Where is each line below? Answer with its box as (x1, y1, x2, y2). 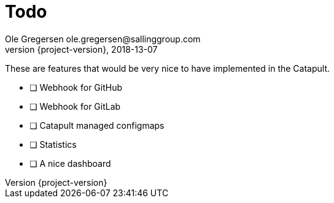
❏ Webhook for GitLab (29, 101, 121, 112)
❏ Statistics (29, 139, 77, 150)
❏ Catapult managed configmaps (29, 120, 165, 131)
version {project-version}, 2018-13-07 (5, 44, 158, 55)
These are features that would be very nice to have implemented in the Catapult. (5, 63, 330, 74)
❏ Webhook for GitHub (29, 82, 123, 93)
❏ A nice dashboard (29, 158, 111, 169)
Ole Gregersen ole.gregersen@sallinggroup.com (5, 33, 201, 44)
